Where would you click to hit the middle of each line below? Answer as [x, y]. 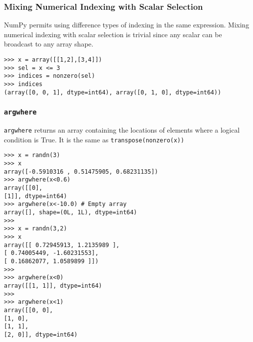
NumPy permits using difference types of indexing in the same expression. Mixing [126, 25]
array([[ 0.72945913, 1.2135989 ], [62, 245]
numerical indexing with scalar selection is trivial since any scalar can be [113, 34]
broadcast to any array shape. [49, 44]
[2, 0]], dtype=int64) [41, 334]
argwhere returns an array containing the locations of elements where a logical [122, 130]
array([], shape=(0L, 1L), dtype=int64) [71, 212]
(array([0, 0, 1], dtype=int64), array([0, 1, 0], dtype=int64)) [113, 92]
